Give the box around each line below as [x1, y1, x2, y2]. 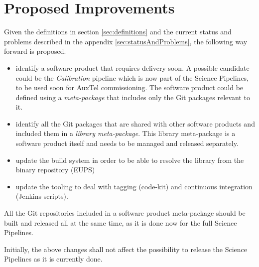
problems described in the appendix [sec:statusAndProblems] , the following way [4, 36, 248, 46]
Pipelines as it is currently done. [4, 254, 103, 264]
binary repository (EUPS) [15, 164, 95, 175]
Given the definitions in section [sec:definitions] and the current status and [4, 26, 232, 37]
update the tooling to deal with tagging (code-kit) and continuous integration [15, 181, 253, 191]
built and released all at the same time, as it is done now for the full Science [4, 217, 237, 228]
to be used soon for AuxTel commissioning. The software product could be [15, 82, 244, 93]
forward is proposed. [4, 46, 66, 56]
